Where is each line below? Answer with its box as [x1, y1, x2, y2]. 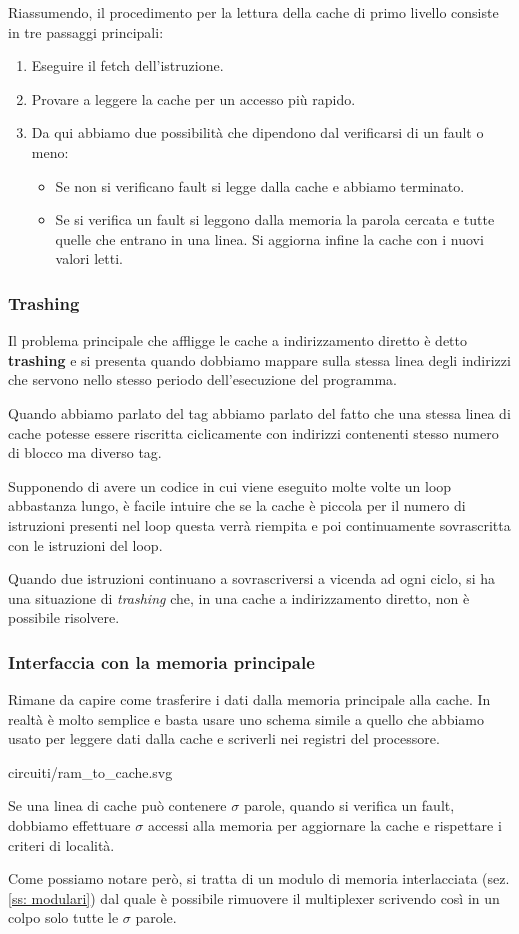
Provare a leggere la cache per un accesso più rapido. [31, 88, 356, 109]
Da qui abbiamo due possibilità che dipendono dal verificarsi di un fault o [31, 122, 484, 143]
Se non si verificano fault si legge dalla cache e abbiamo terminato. [55, 175, 465, 196]
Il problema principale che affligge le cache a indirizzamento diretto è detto [8, 330, 468, 351]
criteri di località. [8, 834, 115, 855]
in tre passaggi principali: [8, 21, 164, 42]
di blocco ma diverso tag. [8, 442, 162, 463]
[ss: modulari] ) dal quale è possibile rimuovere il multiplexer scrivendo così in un [8, 887, 500, 908]
